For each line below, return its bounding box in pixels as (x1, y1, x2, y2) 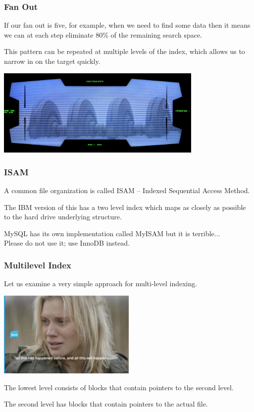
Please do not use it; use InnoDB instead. (4, 238, 130, 248)
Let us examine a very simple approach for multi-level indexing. (4, 278, 198, 289)
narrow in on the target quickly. (4, 56, 101, 66)
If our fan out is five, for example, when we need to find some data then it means (4, 20, 251, 30)
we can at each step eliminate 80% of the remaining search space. (4, 29, 203, 40)
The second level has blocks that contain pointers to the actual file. (4, 399, 208, 409)
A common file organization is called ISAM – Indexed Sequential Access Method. (4, 185, 250, 195)
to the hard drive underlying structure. (4, 211, 122, 222)
